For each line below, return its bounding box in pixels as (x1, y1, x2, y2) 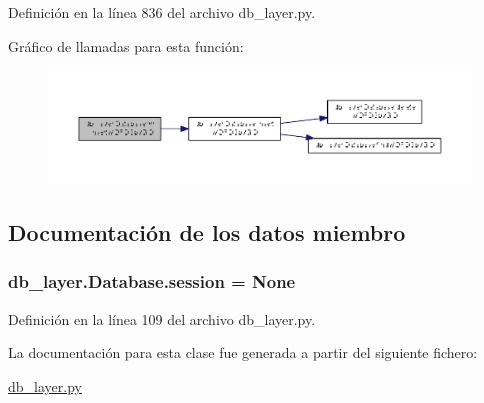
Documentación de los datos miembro (8, 217, 406, 248)
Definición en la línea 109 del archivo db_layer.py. (8, 308, 316, 329)
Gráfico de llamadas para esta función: (8, 35, 244, 56)
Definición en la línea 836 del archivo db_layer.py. (8, 2, 316, 22)
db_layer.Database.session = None (8, 269, 296, 294)
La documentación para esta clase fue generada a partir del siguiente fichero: (8, 342, 478, 363)
